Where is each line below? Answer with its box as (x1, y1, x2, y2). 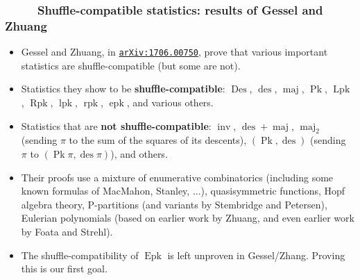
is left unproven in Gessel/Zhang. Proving (167, 247, 345, 262)
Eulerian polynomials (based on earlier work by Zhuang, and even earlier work (21, 211, 354, 225)
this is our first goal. (21, 261, 108, 276)
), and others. (110, 146, 168, 160)
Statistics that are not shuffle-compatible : (21, 118, 212, 133)
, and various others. (126, 94, 214, 109)
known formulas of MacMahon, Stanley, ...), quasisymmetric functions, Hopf (21, 183, 345, 198)
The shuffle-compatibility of (21, 247, 139, 262)
